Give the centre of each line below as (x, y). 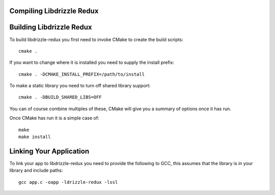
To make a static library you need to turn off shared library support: (80, 86)
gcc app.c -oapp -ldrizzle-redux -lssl (68, 182)
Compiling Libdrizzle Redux (54, 11)
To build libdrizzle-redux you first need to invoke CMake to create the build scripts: (96, 39)
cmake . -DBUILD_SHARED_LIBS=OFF (60, 97)
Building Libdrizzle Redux (51, 27)
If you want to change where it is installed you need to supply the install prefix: (92, 62)
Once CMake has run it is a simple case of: (54, 118)
